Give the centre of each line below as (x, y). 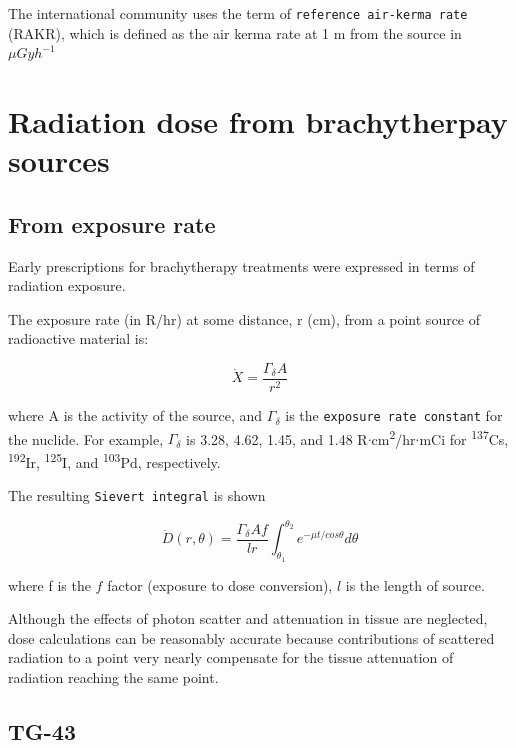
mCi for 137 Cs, (464, 437)
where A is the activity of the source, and (135, 415)
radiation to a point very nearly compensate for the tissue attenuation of (231, 657)
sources (59, 160)
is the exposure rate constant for (394, 415)
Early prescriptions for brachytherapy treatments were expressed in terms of (241, 265)
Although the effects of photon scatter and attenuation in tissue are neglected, (248, 618)
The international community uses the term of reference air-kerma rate (238, 13)
